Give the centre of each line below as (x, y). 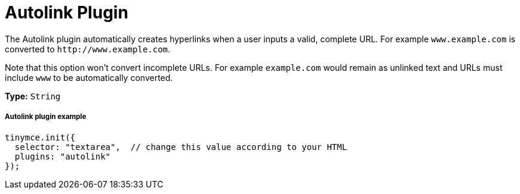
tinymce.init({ (40, 137)
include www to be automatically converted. (89, 77)
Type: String (33, 96)
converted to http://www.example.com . (88, 49)
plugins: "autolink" (63, 156)
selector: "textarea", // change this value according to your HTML (181, 147)
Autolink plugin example (46, 117)
